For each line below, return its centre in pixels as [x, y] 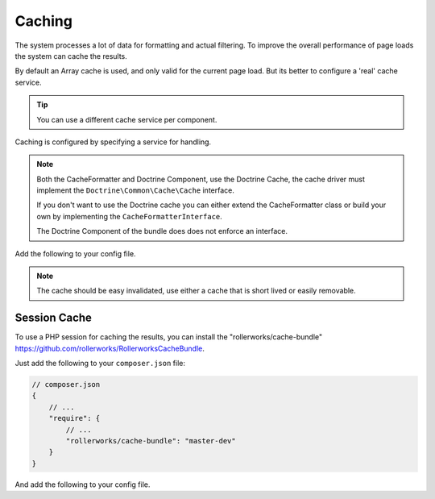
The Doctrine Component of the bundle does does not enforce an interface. [162, 231]
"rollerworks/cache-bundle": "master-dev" [151, 441]
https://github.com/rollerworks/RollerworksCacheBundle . [110, 348]
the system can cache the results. [71, 56]
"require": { [75, 418]
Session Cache [54, 318]
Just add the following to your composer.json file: [100, 364]
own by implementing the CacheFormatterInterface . [130, 216]
